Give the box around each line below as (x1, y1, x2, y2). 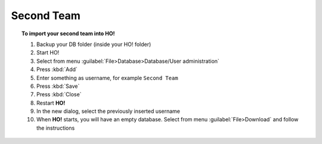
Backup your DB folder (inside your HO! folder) (36, 41, 151, 48)
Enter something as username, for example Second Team (36, 74, 178, 81)
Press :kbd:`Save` (36, 82, 80, 90)
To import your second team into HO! (21, 30, 115, 37)
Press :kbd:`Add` (36, 66, 78, 73)
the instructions (36, 124, 75, 131)
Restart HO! (36, 99, 66, 106)
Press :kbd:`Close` (36, 91, 82, 98)
